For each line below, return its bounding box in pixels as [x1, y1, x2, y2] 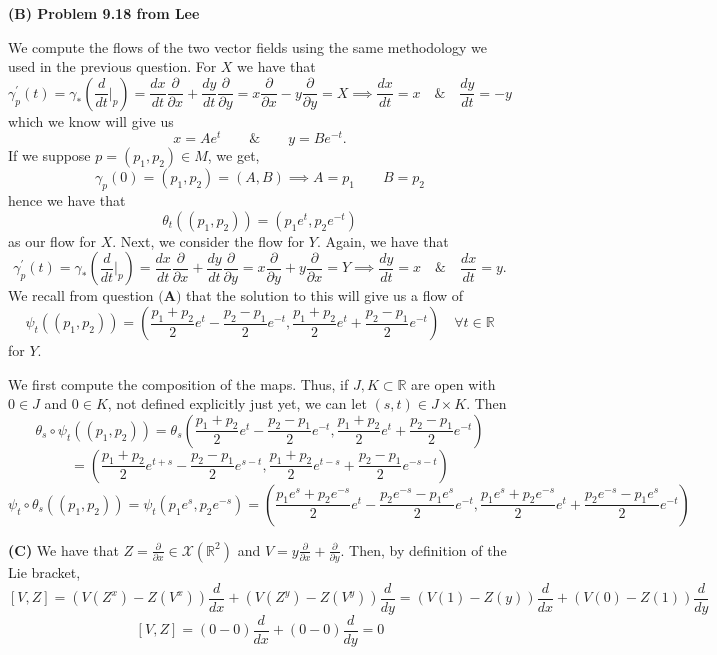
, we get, [207, 145, 260, 166]
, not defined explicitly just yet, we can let [107, 393, 367, 414]
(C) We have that [8, 539, 119, 560]
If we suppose [8, 145, 91, 166]
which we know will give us [8, 110, 174, 131]
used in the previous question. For [8, 56, 217, 77]
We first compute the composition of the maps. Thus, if [8, 373, 349, 394]
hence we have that [8, 190, 126, 211]
